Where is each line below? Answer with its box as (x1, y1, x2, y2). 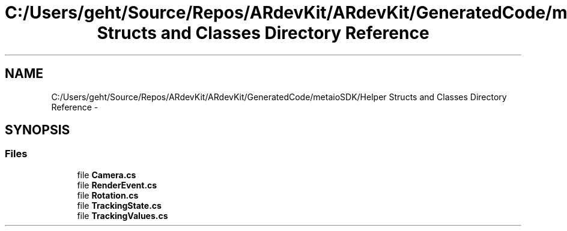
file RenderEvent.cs (77, 179, 157, 190)
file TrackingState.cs (77, 200, 162, 211)
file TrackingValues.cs (77, 210, 168, 221)
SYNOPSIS (5, 122, 70, 138)
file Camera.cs (77, 169, 136, 180)
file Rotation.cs (77, 190, 139, 200)
